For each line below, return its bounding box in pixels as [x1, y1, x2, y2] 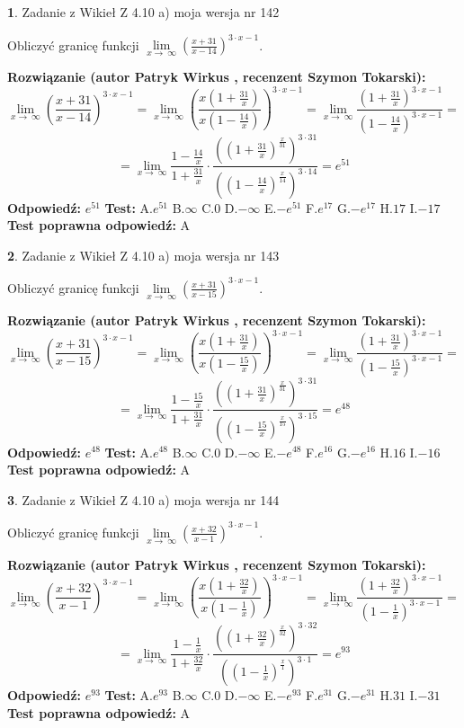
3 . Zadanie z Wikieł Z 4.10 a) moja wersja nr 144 [7, 490, 280, 509]
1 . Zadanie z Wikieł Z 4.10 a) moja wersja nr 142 [7, 3, 280, 21]
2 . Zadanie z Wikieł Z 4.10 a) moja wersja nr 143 [7, 245, 280, 264]
